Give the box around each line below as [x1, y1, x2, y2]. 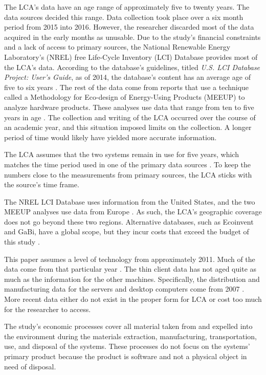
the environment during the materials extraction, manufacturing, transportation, [4, 330, 257, 341]
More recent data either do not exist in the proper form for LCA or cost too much [4, 294, 262, 304]
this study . [4, 236, 40, 247]
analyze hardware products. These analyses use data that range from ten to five [4, 101, 254, 112]
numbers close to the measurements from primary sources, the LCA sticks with [4, 169, 252, 180]
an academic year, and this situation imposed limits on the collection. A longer [4, 122, 252, 133]
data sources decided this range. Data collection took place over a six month [4, 11, 243, 22]
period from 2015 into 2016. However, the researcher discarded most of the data [4, 21, 254, 32]
